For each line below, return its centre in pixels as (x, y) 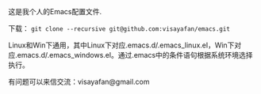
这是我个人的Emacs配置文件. (55, 11)
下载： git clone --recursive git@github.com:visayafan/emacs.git (119, 28)
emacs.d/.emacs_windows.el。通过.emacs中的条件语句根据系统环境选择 (135, 55)
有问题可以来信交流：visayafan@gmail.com (79, 82)
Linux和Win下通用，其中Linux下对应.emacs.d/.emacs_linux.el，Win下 (121, 45)
